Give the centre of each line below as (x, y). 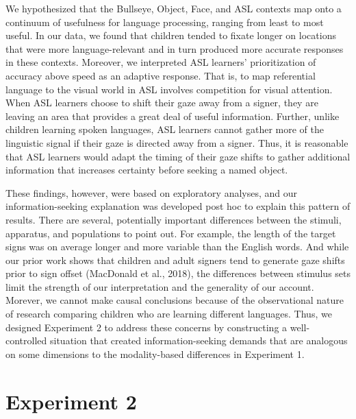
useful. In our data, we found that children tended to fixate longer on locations (171, 35)
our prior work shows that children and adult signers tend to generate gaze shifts (175, 260)
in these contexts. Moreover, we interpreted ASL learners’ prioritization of (161, 62)
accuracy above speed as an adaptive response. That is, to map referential (161, 75)
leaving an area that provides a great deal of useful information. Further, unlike (173, 116)
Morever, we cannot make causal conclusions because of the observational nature (175, 300)
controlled (26, 340)
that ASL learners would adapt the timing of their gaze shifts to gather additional (178, 156)
